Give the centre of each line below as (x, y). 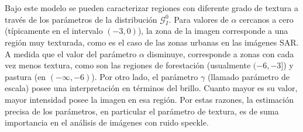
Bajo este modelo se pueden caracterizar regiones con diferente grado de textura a (151, 8)
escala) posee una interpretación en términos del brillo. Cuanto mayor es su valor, (151, 88)
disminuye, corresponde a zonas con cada (221, 53)
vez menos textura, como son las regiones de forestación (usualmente (128, 65)
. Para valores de (199, 19)
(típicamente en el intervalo (54, 31)
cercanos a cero (266, 19)
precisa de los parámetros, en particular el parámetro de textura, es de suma (142, 111)
